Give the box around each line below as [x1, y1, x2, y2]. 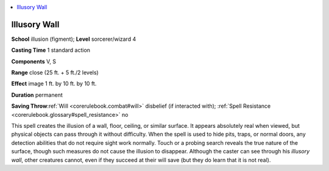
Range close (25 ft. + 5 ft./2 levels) [11, 69, 99, 76]
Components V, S [11, 58, 56, 65]
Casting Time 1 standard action [11, 46, 91, 54]
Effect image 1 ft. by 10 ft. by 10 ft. [11, 80, 97, 88]
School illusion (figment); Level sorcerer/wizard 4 [11, 35, 136, 43]
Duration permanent [11, 91, 63, 99]
